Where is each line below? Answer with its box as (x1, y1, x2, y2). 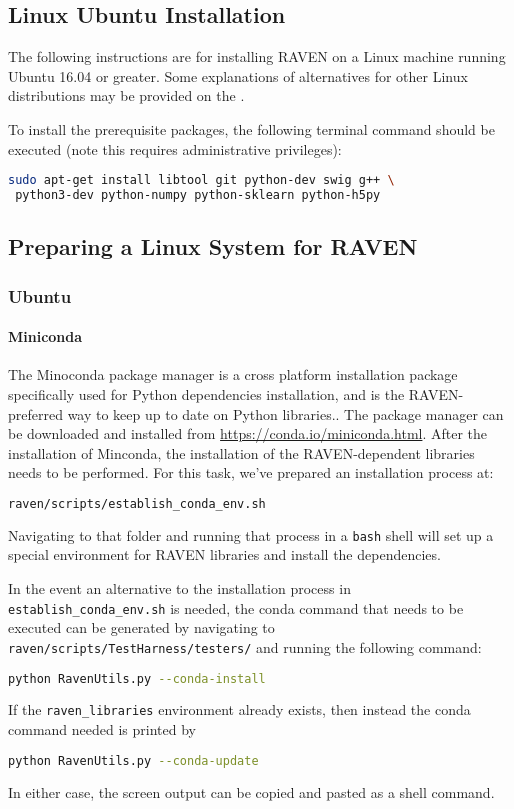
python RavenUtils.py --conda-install (8, 671, 266, 686)
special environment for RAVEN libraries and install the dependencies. (8, 544, 441, 565)
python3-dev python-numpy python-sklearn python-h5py (15, 188, 381, 203)
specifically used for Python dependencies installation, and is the (8, 383, 405, 404)
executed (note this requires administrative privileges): (8, 138, 342, 159)
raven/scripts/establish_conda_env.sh (8, 496, 266, 511)
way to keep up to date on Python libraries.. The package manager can (67, 403, 504, 424)
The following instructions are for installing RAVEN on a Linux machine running (8, 46, 506, 67)
